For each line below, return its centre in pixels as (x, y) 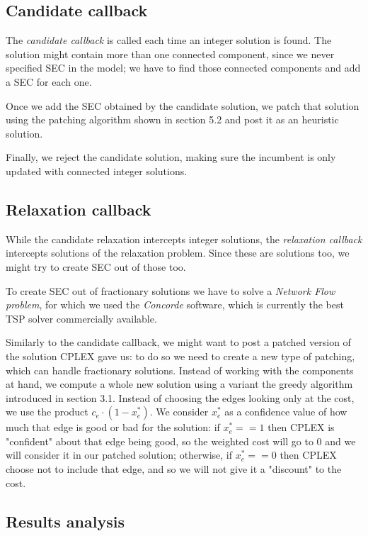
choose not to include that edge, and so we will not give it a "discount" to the (174, 469)
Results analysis (65, 521)
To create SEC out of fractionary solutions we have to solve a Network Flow (171, 290)
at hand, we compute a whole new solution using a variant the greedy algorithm (179, 384)
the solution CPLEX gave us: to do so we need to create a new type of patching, (180, 356)
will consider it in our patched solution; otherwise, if (119, 455)
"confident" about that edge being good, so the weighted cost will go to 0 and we (181, 441)
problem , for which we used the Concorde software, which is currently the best (175, 305)
